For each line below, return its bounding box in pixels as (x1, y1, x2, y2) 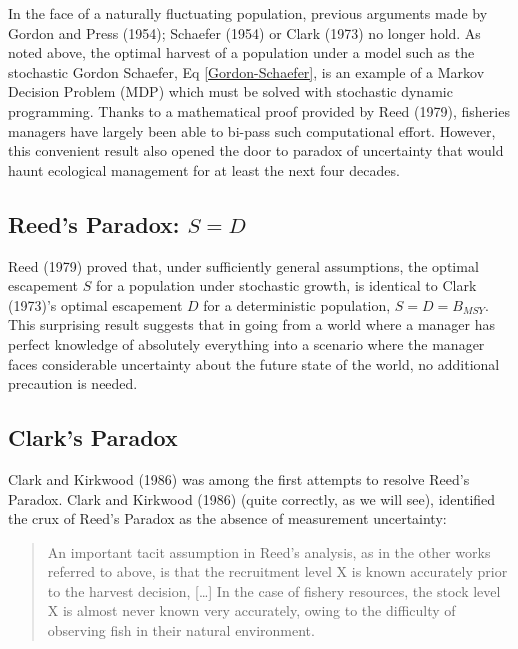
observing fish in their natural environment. (47, 620, 315, 641)
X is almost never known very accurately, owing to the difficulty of (47, 600, 456, 621)
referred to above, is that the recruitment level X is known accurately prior (47, 561, 508, 582)
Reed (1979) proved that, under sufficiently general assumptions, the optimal (8, 255, 479, 276)
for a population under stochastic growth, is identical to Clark (95, 275, 477, 296)
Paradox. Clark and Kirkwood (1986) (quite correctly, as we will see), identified (8, 488, 496, 509)
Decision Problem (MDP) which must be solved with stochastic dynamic (8, 81, 453, 102)
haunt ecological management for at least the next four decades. (8, 159, 400, 180)
